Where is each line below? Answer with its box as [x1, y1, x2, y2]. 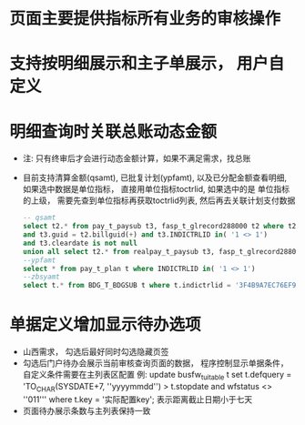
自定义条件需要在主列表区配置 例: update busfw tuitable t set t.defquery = [22, 369, 292, 382]
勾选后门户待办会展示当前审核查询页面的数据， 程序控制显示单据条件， [22, 358, 289, 369]
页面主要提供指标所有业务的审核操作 [9, 8, 281, 29]
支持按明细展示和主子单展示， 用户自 [9, 54, 285, 74]
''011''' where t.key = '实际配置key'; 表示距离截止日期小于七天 [22, 393, 253, 405]
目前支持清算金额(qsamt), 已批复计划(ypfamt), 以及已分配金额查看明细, [22, 172, 287, 183]
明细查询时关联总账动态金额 [9, 121, 218, 142]
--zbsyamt [22, 272, 61, 282]
